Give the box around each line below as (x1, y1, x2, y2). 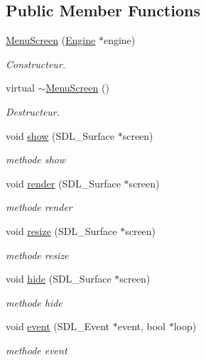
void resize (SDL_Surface (6, 223, 117, 238)
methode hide (6, 295, 63, 310)
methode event (6, 342, 67, 357)
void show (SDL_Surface (6, 128, 114, 143)
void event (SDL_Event (6, 319, 110, 334)
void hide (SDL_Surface (6, 271, 112, 286)
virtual (6, 80, 35, 95)
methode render (6, 200, 72, 214)
